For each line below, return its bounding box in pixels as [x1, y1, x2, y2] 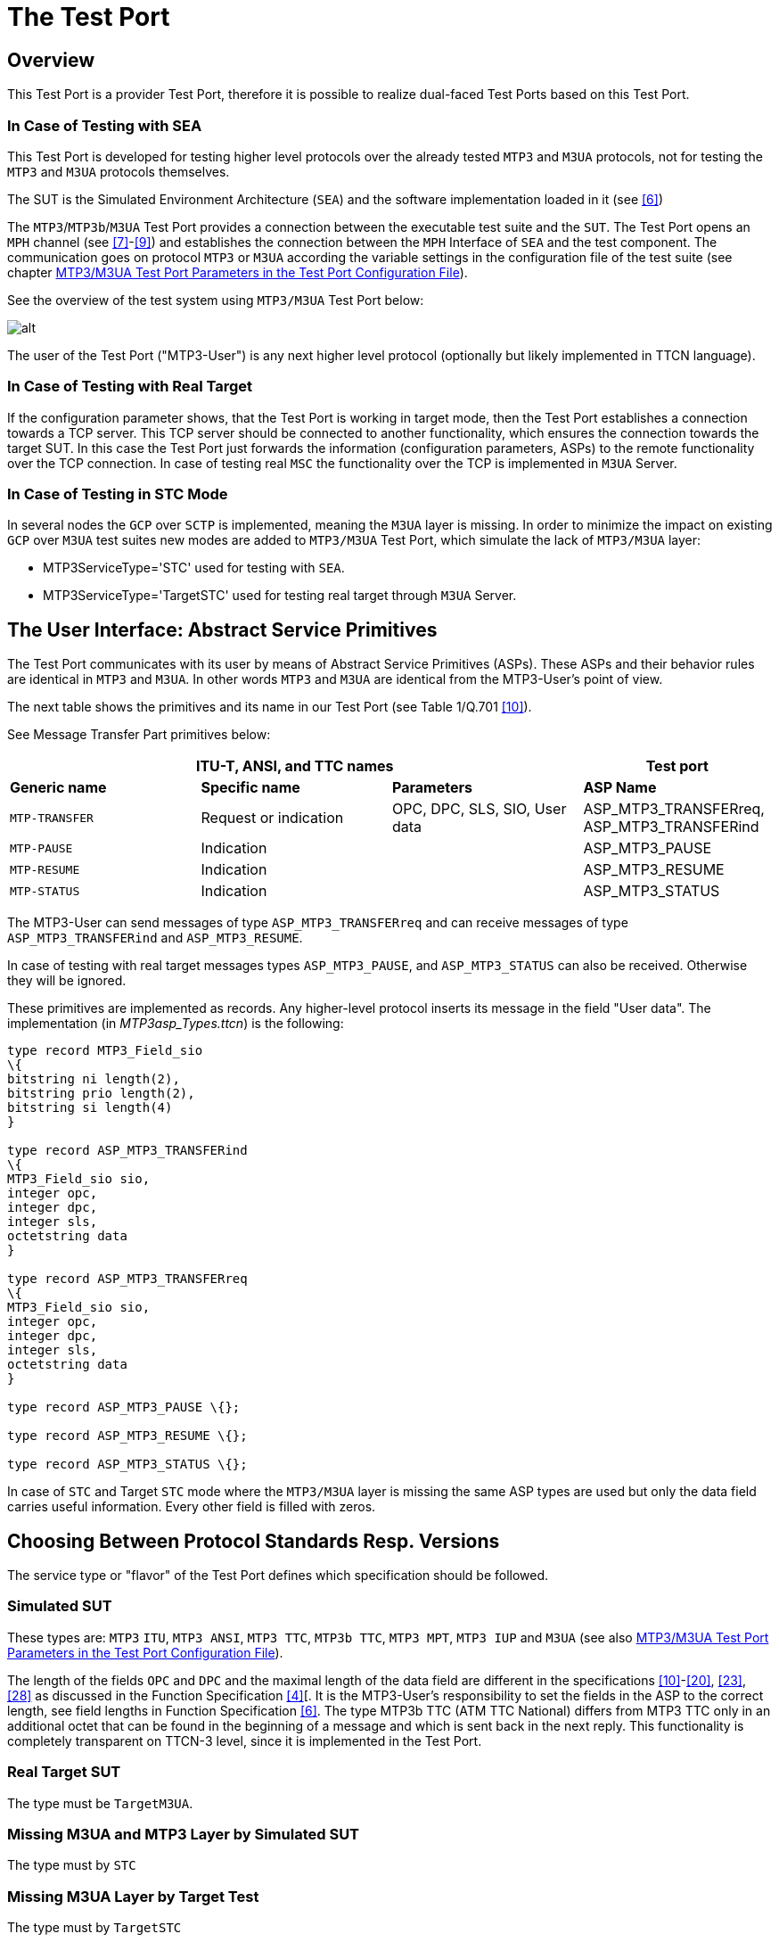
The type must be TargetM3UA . [7, 1795, 193, 1811]
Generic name [10, 778, 107, 797]
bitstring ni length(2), [7, 1072, 180, 1087]
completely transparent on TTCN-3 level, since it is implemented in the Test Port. [7, 1732, 482, 1749]
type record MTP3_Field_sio [7, 1043, 203, 1058]
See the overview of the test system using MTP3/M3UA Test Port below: [7, 292, 424, 308]
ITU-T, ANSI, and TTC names [195, 757, 394, 776]
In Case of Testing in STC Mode [7, 485, 228, 504]
